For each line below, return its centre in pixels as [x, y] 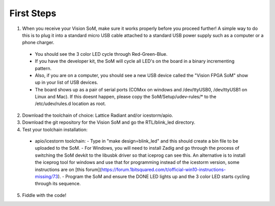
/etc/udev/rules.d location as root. [71, 104]
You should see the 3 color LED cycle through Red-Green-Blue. [101, 54]
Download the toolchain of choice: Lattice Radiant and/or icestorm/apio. [98, 115]
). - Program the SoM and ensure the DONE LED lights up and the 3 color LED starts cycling [154, 176]
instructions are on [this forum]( [68, 169]
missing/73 [47, 176]
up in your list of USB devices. [66, 82]
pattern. [43, 68]
